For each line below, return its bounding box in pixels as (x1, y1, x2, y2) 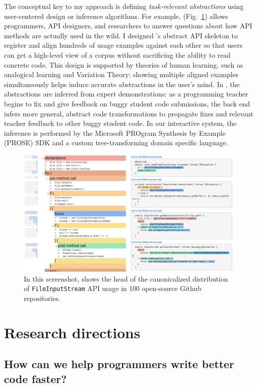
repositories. (24, 292, 61, 303)
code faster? (4, 371, 67, 386)
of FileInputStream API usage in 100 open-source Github (24, 283, 201, 293)
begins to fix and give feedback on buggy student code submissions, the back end (4, 98, 250, 108)
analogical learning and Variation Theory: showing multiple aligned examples (4, 69, 239, 80)
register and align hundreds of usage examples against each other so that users (4, 40, 243, 50)
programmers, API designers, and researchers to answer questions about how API (4, 20, 253, 31)
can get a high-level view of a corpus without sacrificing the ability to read (4, 49, 231, 60)
